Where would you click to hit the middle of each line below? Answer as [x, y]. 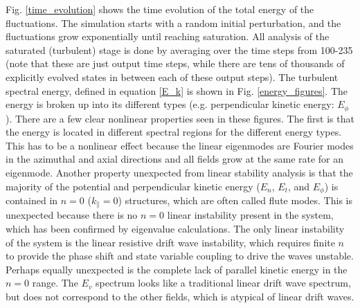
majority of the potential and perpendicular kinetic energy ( [133, 186]
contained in [32, 200]
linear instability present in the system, [250, 215]
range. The [55, 283]
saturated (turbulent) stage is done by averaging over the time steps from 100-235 [179, 49]
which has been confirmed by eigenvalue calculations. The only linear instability [175, 229]
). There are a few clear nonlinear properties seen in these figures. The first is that [180, 118]
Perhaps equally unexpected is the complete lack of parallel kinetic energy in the [177, 269]
